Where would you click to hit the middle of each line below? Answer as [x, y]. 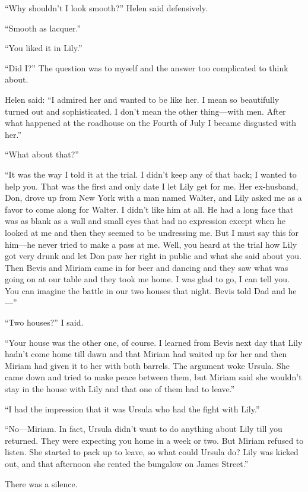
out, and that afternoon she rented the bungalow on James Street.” [127, 463]
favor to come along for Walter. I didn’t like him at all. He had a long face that [149, 209]
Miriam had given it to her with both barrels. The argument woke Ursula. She [147, 365]
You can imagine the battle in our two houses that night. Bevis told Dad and [145, 290]
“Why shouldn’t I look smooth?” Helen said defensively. [106, 8]
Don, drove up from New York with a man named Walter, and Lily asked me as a [153, 198]
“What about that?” [42, 154]
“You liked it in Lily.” [44, 48]
